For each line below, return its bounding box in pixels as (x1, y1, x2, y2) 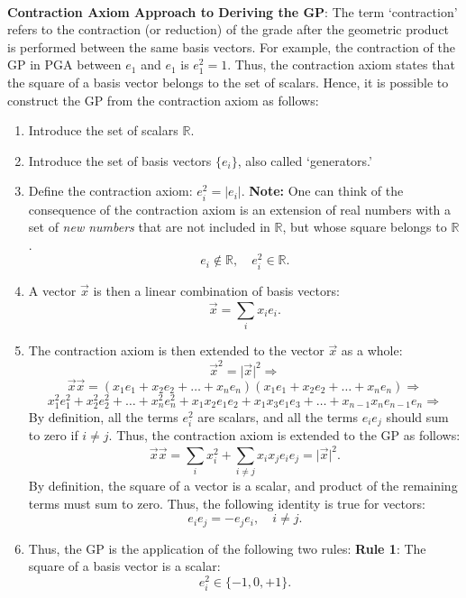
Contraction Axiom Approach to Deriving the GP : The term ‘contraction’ (7, 2, 458, 21)
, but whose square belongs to (282, 217, 447, 236)
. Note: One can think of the (241, 181, 404, 200)
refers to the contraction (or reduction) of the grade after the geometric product (7, 20, 450, 39)
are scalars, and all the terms (197, 408, 358, 426)
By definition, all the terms (28, 408, 178, 426)
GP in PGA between (7, 55, 122, 74)
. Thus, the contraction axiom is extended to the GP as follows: (108, 426, 461, 445)
